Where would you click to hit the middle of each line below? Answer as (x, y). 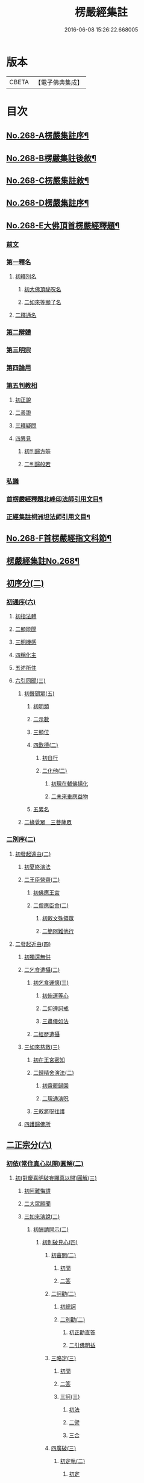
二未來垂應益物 (70, 796)
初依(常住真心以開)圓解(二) (45, 1163)
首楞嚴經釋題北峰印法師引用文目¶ (55, 499)
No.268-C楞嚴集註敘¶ (48, 181)
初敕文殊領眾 (58, 918)
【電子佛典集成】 (59, 82)
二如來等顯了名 (42, 302)
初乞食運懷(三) (51, 982)
